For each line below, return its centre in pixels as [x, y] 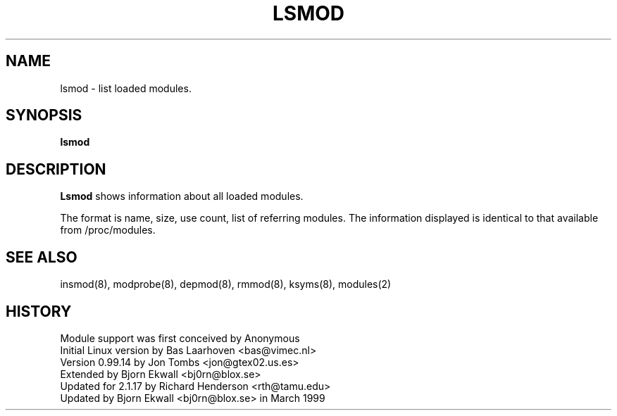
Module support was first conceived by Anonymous [180, 338]
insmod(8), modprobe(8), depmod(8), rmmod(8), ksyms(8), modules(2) [226, 284]
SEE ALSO [42, 257]
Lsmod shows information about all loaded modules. [182, 196]
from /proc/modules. [108, 230]
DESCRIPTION [56, 169]
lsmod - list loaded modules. [126, 88]
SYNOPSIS [44, 115]
